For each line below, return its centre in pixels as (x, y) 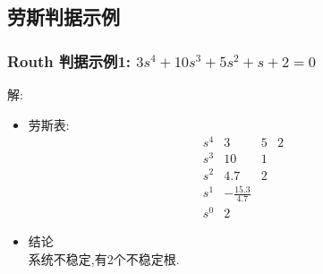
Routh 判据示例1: (69, 60)
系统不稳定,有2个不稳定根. (104, 258)
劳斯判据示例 (64, 17)
